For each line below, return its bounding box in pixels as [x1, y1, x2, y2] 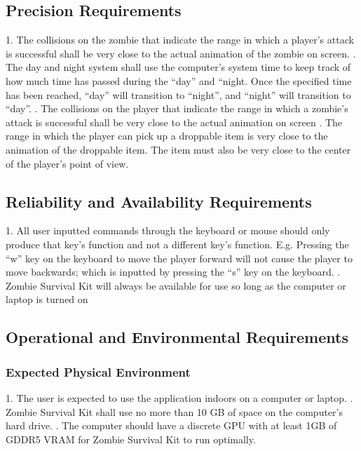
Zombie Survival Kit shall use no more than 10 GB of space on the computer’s [6, 404, 343, 419]
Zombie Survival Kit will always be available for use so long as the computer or [6, 278, 346, 292]
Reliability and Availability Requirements [6, 190, 312, 212]
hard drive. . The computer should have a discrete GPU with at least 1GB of [6, 418, 337, 433]
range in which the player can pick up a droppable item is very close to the [6, 128, 328, 143]
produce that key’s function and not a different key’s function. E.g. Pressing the [6, 236, 349, 251]
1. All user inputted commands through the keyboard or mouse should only [6, 223, 330, 238]
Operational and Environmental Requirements [6, 326, 348, 348]
